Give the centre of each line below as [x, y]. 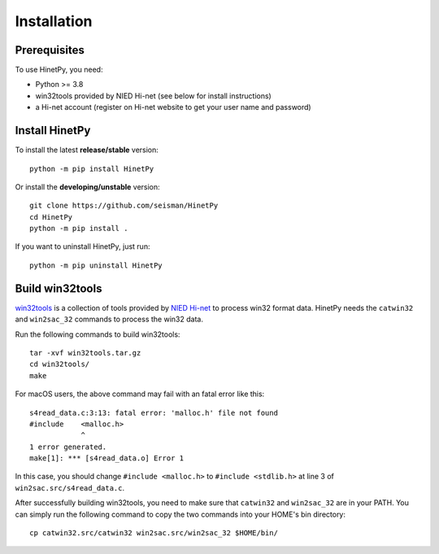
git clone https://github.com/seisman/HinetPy [124, 206]
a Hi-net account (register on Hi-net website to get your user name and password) [174, 107]
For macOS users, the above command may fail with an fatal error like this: [140, 394]
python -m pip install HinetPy [92, 168]
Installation [54, 21]
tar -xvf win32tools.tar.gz [85, 353]
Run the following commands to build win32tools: [98, 334]
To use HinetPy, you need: [59, 70]
